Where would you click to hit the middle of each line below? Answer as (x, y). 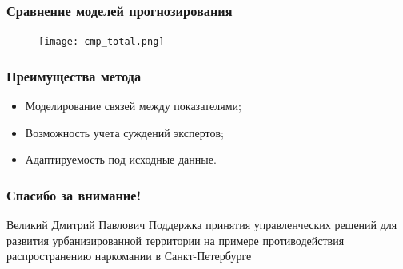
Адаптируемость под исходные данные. (121, 159)
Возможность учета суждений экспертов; (124, 132)
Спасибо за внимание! (74, 194)
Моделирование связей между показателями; (133, 106)
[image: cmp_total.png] (102, 42)
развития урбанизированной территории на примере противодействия (176, 240)
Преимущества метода (74, 75)
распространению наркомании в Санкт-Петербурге (129, 256)
